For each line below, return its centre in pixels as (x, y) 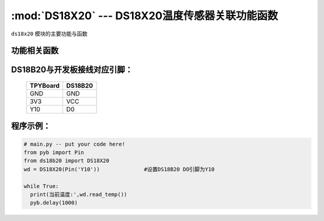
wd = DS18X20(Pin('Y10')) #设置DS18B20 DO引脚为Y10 (119, 169)
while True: (41, 186)
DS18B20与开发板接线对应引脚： (72, 70)
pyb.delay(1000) (54, 203)
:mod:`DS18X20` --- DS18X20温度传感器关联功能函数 (145, 16)
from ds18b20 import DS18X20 (67, 161)
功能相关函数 (35, 51)
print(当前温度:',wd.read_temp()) (79, 194)
